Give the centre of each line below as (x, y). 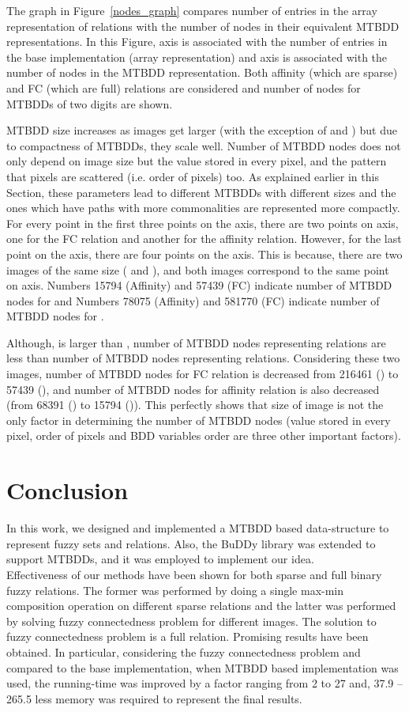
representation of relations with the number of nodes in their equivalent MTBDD (203, 26)
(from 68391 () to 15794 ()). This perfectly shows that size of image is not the (195, 405)
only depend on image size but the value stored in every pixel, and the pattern (197, 161)
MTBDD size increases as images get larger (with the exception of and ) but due (202, 130)
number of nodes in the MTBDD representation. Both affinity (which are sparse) (202, 72)
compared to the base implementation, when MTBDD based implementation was (203, 667)
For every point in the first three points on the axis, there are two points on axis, (203, 223)
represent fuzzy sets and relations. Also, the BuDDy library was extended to (191, 543)
